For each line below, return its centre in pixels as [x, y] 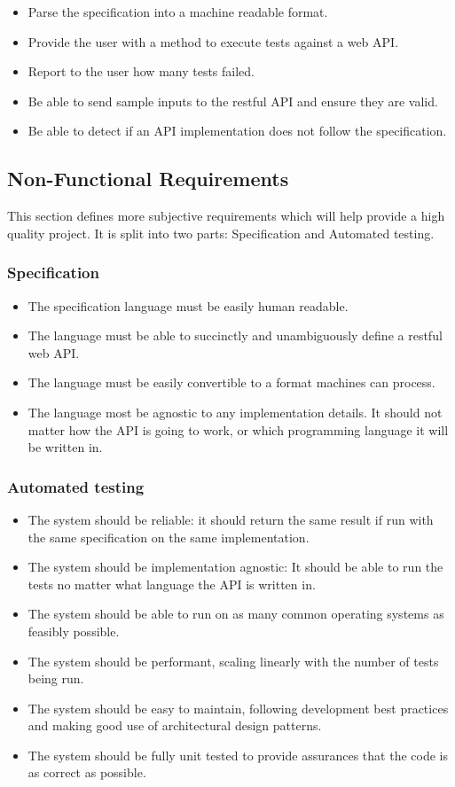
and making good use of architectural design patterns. [175, 725]
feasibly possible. [74, 631]
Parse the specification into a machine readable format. [178, 12]
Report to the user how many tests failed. [141, 71]
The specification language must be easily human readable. [188, 305]
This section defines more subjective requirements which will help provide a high [226, 216]
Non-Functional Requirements [148, 179]
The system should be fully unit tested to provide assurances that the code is [238, 755]
